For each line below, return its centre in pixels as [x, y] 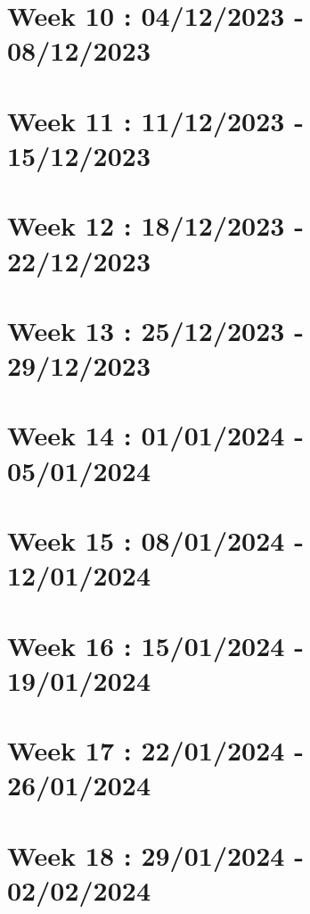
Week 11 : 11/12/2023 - [155, 120]
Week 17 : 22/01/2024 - [155, 750]
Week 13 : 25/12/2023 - [155, 330]
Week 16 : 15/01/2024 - [155, 645]
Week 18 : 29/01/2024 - [155, 855]
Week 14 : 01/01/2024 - [155, 435]
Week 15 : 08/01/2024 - [155, 540]
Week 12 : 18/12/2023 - [155, 225]
